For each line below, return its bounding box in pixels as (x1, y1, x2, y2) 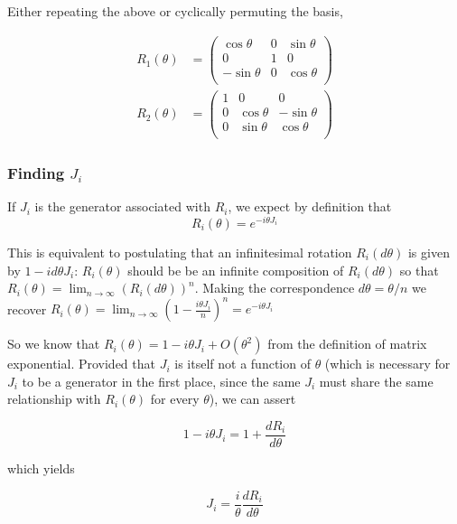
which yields (7, 459, 75, 478)
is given (407, 242, 450, 261)
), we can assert (209, 389, 296, 408)
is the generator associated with (34, 197, 210, 216)
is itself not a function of (174, 354, 311, 373)
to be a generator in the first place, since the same (22, 371, 301, 390)
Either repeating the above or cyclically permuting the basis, (7, 2, 343, 20)
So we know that (7, 334, 100, 353)
